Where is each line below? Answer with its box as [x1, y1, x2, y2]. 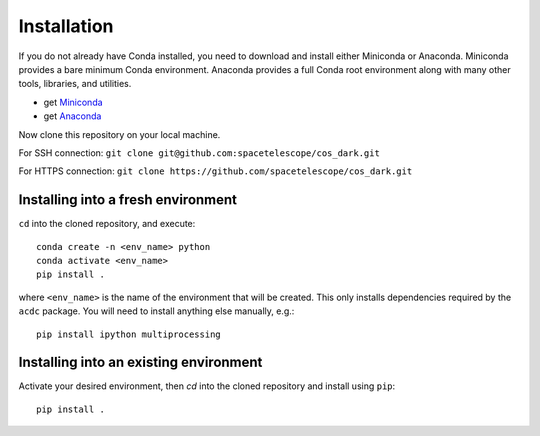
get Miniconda [43, 96, 104, 108]
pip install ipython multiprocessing [36, 328, 222, 340]
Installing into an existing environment [18, 354, 263, 371]
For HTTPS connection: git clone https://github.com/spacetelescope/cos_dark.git [18, 165, 413, 177]
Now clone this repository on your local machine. [18, 128, 221, 140]
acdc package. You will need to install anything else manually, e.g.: [18, 305, 295, 317]
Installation [18, 15, 114, 37]
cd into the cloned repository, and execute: [18, 218, 196, 230]
